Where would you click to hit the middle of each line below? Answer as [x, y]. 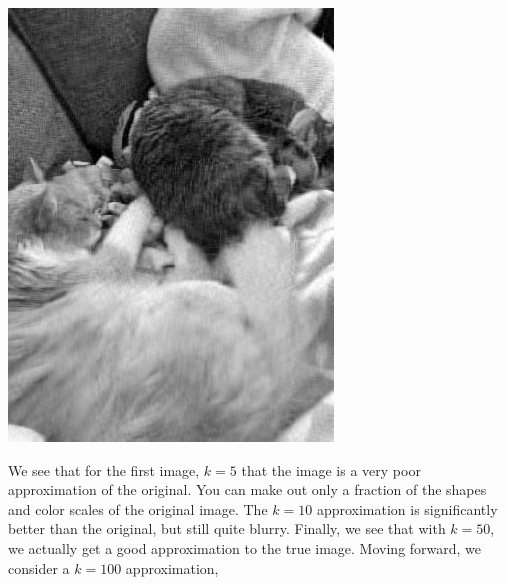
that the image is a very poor [331, 469]
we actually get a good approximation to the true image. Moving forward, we [245, 547]
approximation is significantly [407, 508]
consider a [39, 567]
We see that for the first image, [104, 469]
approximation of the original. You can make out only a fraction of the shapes [247, 489]
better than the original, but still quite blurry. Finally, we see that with [227, 528]
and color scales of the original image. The [138, 508]
